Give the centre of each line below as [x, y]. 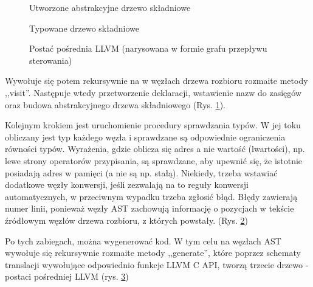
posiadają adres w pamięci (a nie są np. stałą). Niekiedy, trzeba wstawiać [141, 172]
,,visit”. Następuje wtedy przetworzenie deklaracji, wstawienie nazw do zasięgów [153, 92]
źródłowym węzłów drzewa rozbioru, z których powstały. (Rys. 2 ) [127, 220]
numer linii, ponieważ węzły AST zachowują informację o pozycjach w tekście [150, 208]
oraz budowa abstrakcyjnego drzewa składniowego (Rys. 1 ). [115, 104]
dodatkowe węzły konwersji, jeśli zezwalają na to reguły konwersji [127, 185]
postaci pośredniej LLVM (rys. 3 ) [67, 276]
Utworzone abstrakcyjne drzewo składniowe [110, 7]
